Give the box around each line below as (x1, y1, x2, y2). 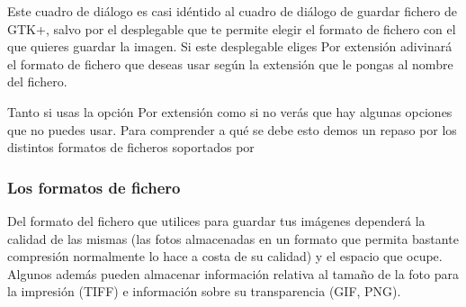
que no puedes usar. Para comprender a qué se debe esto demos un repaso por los (7, 120, 457, 139)
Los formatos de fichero (7, 176, 181, 198)
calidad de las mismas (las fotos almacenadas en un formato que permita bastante (7, 229, 459, 248)
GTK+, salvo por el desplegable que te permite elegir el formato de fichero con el (7, 19, 456, 38)
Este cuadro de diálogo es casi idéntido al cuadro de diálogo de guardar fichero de (7, 2, 457, 20)
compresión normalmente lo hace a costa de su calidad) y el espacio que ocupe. (7, 247, 443, 266)
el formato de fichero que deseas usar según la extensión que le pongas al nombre (7, 54, 453, 73)
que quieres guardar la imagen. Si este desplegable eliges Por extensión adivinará (7, 37, 453, 56)
